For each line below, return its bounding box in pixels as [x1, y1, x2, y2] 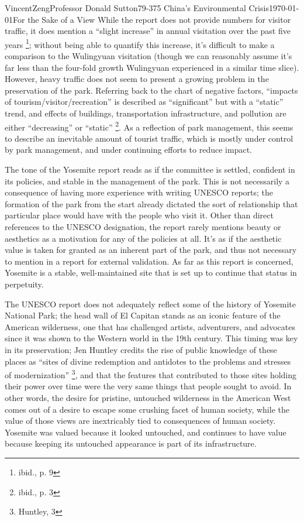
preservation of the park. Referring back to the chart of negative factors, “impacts [5, 84, 298, 96]
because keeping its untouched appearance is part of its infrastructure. [5, 437, 257, 450]
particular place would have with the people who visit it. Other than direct [5, 209, 274, 221]
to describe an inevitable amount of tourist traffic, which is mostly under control [5, 132, 293, 144]
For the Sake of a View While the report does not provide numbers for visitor [13, 13, 291, 25]
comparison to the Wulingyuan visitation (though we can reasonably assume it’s [5, 50, 292, 62]
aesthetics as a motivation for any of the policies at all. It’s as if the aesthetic [5, 232, 282, 244]
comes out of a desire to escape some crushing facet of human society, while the [5, 403, 289, 415]
